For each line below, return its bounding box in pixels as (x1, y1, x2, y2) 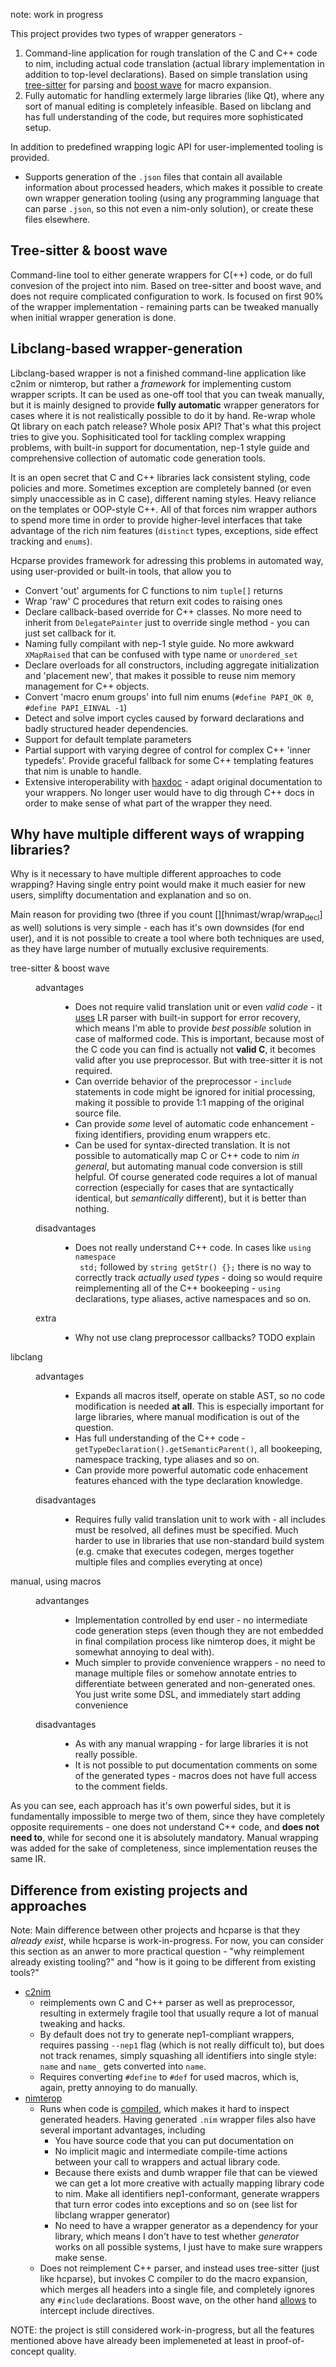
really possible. (74, 1749, 138, 1761)
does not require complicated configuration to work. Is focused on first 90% (10, 290, 324, 302)
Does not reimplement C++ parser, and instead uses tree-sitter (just (39, 2262, 320, 2274)
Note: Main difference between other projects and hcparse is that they (10, 1924, 300, 1936)
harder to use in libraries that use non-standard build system (74, 1535, 325, 1547)
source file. (74, 1107, 122, 1119)
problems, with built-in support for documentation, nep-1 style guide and (10, 441, 310, 453)
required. (74, 1065, 113, 1077)
